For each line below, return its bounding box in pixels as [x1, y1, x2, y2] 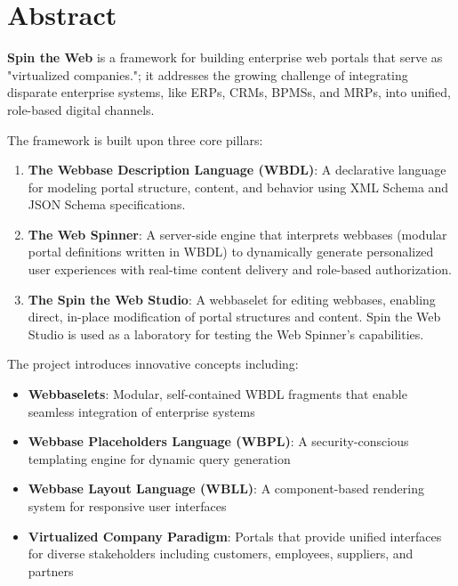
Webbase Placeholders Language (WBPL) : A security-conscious [28, 432, 409, 451]
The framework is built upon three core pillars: [7, 130, 263, 149]
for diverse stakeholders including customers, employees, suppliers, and [28, 544, 414, 563]
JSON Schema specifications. [28, 195, 186, 214]
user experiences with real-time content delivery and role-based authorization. [28, 260, 452, 279]
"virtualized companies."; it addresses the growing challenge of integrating [7, 65, 408, 84]
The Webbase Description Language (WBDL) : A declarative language [28, 160, 446, 179]
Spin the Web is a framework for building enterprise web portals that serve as [7, 48, 443, 67]
